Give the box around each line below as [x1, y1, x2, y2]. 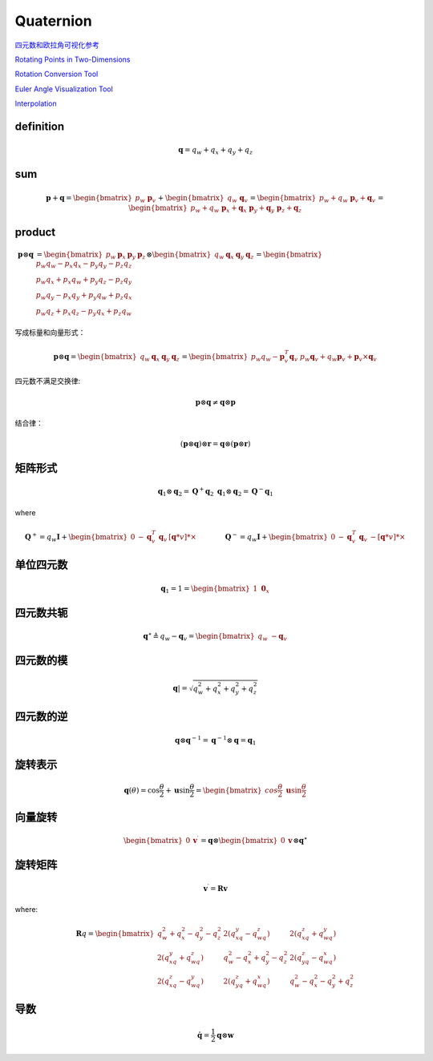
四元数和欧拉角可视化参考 [14, 40, 99, 50]
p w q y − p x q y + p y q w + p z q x [35, 291, 132, 302]
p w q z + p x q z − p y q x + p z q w [35, 307, 132, 317]
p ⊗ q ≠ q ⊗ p [195, 397, 236, 406]
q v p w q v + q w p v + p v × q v [289, 352, 377, 363]
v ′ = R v [203, 882, 228, 893]
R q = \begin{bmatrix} [75, 929, 155, 938]
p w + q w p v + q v [318, 193, 376, 204]
